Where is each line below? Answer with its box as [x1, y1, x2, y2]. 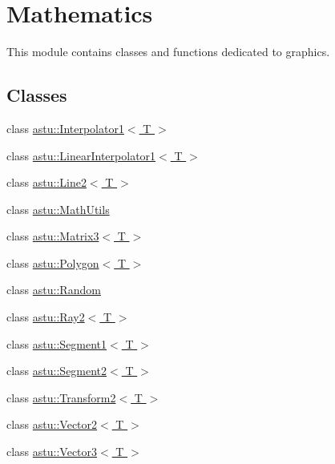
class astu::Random [6, 281, 101, 298]
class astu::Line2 [6, 174, 87, 191]
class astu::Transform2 [6, 389, 116, 405]
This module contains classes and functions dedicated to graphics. [6, 43, 330, 60]
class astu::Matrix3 [6, 228, 99, 244]
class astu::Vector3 [6, 443, 98, 460]
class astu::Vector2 [6, 416, 98, 433]
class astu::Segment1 [6, 335, 107, 352]
